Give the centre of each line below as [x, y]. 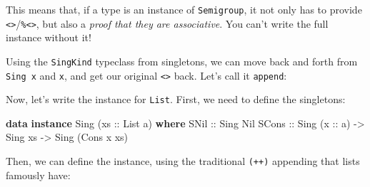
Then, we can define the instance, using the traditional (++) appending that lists [183, 161]
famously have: [38, 175]
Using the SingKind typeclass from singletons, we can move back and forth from [182, 61]
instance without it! [49, 37]
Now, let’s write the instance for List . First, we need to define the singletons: [176, 99]
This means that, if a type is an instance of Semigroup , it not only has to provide [184, 9]
